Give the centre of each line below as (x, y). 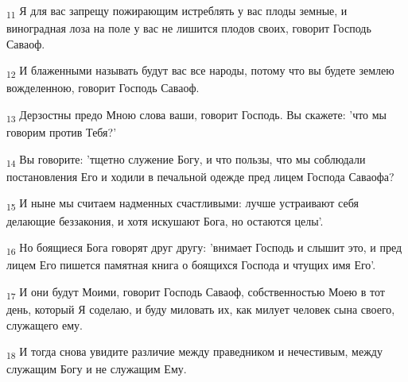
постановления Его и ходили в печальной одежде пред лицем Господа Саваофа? (200, 176)
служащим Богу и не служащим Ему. (97, 369)
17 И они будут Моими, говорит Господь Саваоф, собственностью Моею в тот (196, 292)
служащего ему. (45, 324)
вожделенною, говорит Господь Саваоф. (103, 88)
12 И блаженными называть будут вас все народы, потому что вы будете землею (200, 71)
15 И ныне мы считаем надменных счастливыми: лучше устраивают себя (183, 204)
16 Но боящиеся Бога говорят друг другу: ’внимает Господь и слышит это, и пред (204, 248)
